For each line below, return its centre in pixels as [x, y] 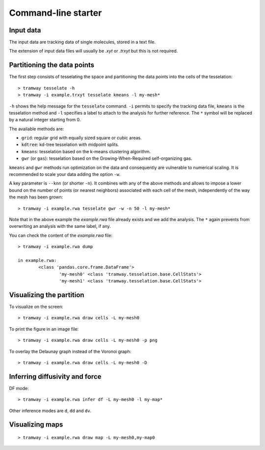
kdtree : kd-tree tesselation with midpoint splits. [70, 144]
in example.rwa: [37, 260]
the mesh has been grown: [36, 197]
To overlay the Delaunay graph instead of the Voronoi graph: [70, 351]
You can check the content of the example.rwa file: [61, 235]
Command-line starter [55, 13]
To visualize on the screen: [36, 307]
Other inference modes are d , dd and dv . [50, 411]
